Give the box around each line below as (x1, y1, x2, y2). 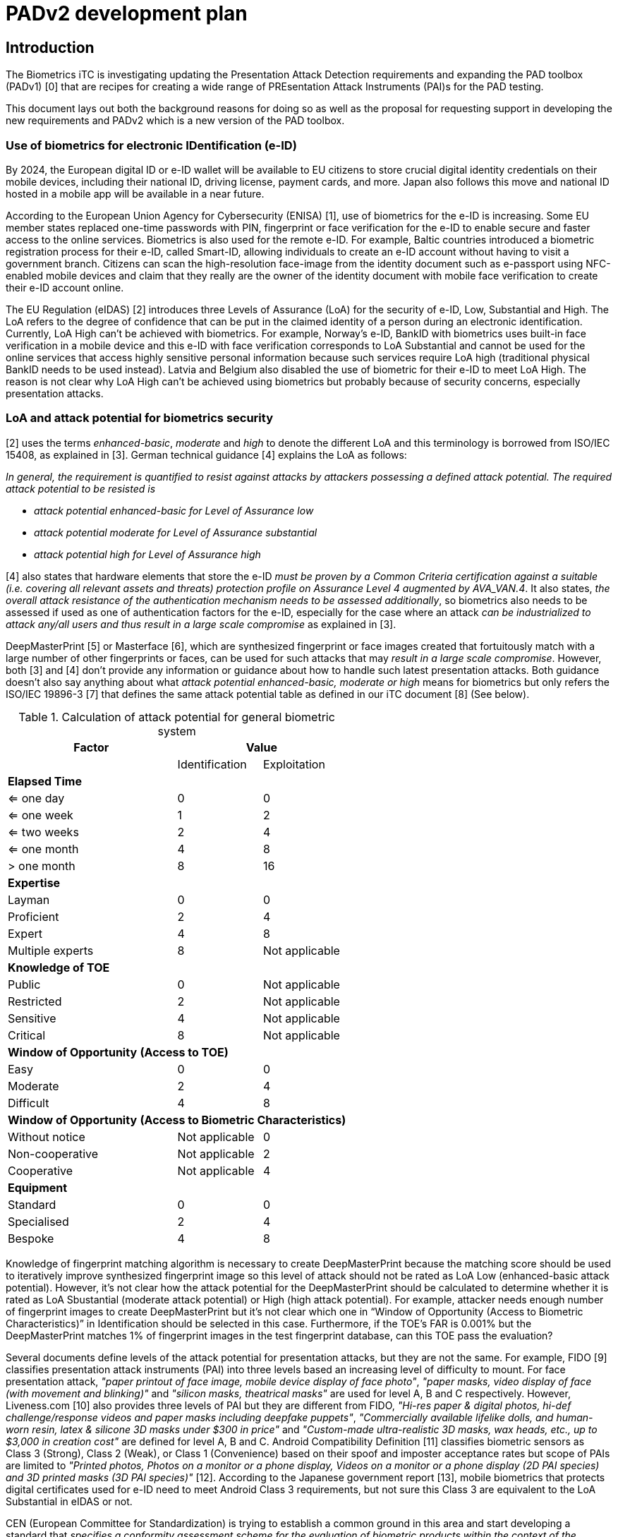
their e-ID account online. (6, 281, 124, 294)
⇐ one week (8, 807, 73, 822)
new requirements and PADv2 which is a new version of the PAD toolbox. (6, 114, 345, 127)
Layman (8, 892, 50, 907)
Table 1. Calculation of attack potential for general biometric (18, 709, 335, 724)
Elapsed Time (8, 773, 82, 788)
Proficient (8, 909, 59, 924)
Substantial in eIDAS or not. (6, 1495, 133, 1507)
